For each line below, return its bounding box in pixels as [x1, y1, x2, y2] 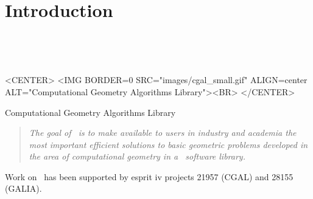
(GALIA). [5, 182, 42, 195]
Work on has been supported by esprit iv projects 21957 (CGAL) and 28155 [5, 170, 294, 183]
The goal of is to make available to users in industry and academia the [29, 126, 297, 139]
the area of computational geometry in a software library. [29, 150, 245, 163]
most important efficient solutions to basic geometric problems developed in [29, 138, 308, 150]
